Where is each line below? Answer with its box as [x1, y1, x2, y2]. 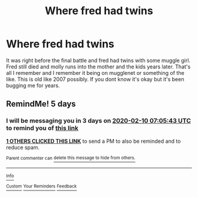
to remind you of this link [6, 124, 78, 132]
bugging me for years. [6, 81, 60, 89]
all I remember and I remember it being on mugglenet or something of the [6, 69, 184, 76]
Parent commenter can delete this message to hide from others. [6, 155, 136, 161]
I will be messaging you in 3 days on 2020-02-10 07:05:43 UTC [6, 117, 192, 125]
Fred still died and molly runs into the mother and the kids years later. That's [6, 63, 191, 70]
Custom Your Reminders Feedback [6, 183, 77, 189]
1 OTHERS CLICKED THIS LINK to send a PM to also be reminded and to [6, 137, 181, 145]
